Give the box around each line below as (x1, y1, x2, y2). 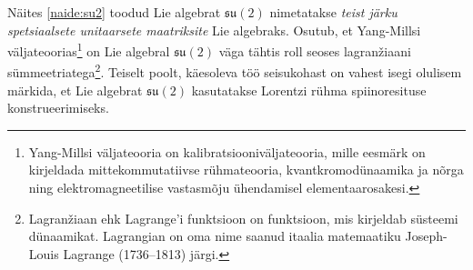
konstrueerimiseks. (7, 98, 109, 117)
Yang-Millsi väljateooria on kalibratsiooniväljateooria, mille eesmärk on (28, 142, 426, 161)
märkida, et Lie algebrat (7, 80, 143, 99)
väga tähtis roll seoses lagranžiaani (218, 41, 411, 60)
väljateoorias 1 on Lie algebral (7, 39, 170, 60)
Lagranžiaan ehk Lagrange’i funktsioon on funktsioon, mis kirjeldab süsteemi (28, 208, 458, 227)
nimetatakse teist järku (269, 3, 398, 21)
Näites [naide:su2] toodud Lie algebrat (7, 3, 221, 21)
